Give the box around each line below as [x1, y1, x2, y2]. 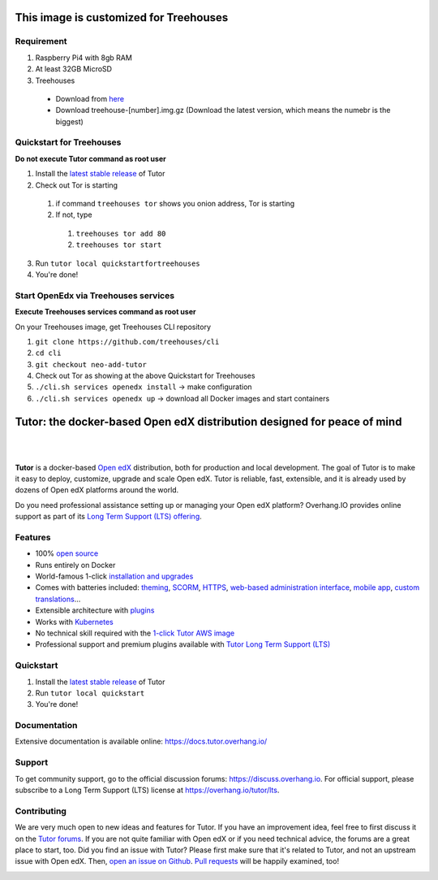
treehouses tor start [75, 241, 162, 249]
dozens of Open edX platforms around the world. [15, 485, 179, 495]
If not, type [55, 210, 92, 219]
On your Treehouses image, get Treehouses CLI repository [15, 322, 211, 332]
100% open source [35, 548, 99, 558]
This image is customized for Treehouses [15, 11, 229, 24]
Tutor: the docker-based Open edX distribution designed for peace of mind [15, 414, 402, 428]
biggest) [55, 116, 84, 126]
